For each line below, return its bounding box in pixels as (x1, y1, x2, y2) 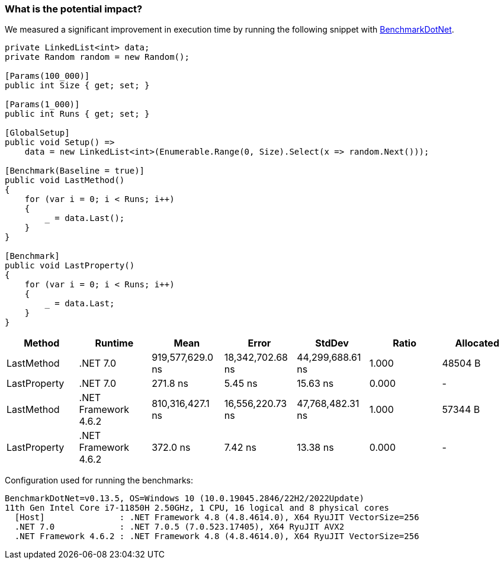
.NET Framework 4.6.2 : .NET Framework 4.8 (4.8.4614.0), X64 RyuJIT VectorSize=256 (14, 531, 419, 541)
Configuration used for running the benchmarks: (5, 475, 193, 486)
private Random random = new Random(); (5, 52, 190, 62)
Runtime (95, 337, 134, 350)
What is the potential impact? (5, 3, 143, 15)
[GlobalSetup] (5, 128, 70, 138)
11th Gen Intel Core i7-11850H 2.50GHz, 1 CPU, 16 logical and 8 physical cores (5, 503, 390, 513)
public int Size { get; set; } (5, 81, 150, 91)
